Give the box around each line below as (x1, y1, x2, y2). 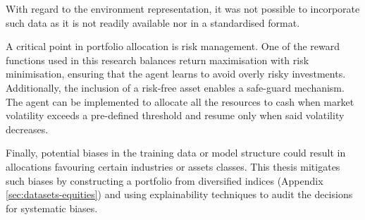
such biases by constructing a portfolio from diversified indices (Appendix (6, 173, 323, 188)
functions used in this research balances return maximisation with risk (6, 52, 309, 67)
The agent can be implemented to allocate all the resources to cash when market (6, 94, 354, 109)
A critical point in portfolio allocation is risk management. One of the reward (6, 39, 340, 54)
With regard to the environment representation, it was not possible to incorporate (6, 1, 360, 16)
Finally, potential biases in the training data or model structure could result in (6, 145, 346, 160)
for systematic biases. (6, 200, 98, 215)
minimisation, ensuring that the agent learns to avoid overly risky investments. (6, 66, 346, 81)
